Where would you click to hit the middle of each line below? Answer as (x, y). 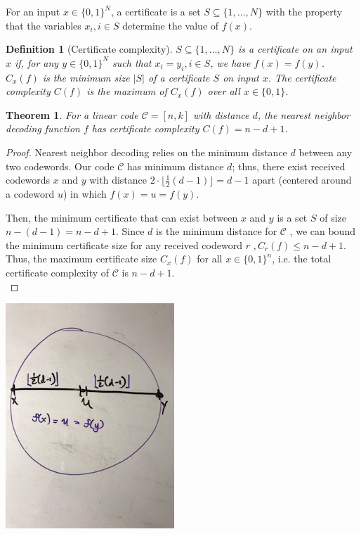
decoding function (43, 128)
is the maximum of (127, 91)
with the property (304, 11)
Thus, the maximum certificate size (81, 259)
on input (241, 77)
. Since (130, 231)
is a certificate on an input (295, 49)
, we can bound (322, 231)
